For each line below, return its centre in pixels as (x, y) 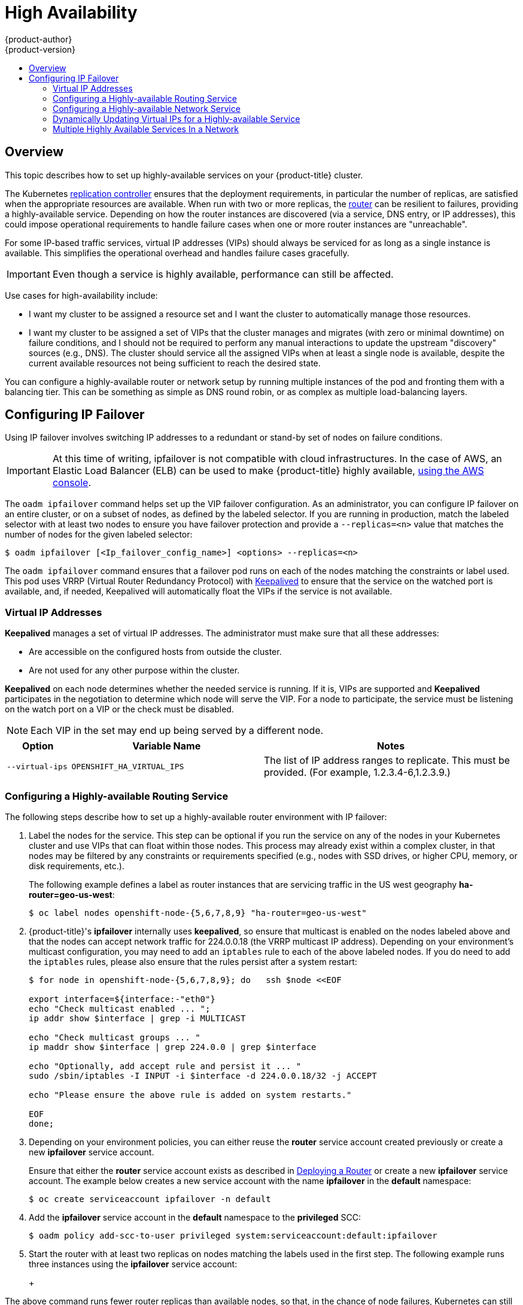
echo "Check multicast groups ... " (115, 1037)
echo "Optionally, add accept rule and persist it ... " (165, 1066)
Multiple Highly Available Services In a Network (146, 129)
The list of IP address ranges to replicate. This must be (387, 761)
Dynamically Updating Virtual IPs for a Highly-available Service (177, 119)
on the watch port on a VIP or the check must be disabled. (119, 709)
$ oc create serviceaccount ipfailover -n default (150, 1199)
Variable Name (167, 746)
